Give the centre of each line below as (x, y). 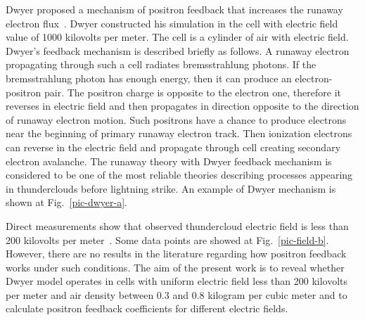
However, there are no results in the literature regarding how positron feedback (176, 254)
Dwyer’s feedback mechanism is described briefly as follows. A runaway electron (178, 50)
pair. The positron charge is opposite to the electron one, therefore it (192, 92)
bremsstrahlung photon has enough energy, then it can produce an (149, 78)
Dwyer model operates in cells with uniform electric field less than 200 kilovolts (177, 281)
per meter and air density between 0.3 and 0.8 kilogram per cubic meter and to (177, 294)
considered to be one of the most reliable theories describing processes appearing (179, 175)
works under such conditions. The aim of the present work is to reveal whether (175, 267)
